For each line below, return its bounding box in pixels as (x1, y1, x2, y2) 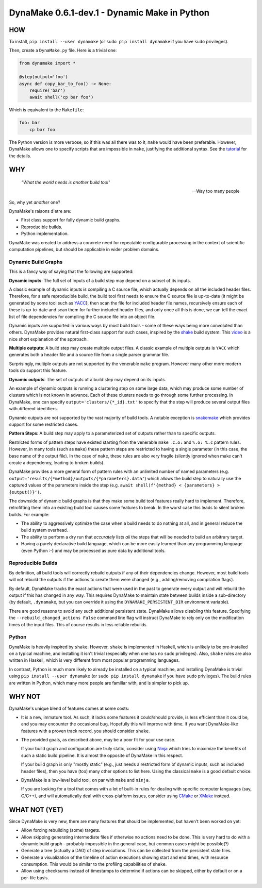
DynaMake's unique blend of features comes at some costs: (9, 705, 130, 711)
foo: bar (19, 120, 40, 126)
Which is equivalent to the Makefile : (9, 107, 84, 113)
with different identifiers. (9, 406, 58, 412)
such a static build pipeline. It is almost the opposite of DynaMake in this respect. (21, 753, 183, 758)
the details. (9, 153, 32, 159)
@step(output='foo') (19, 74, 68, 80)
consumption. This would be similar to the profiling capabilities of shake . (21, 861, 167, 867)
